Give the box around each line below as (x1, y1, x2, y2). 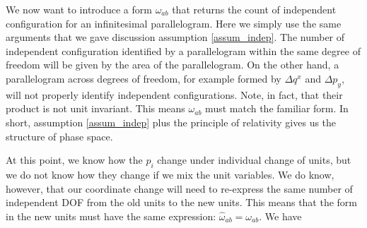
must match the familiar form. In (205, 101, 349, 116)
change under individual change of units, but (157, 152, 351, 167)
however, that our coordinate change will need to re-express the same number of (6, 181, 353, 196)
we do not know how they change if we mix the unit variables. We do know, (6, 167, 334, 181)
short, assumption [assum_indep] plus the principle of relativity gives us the (6, 114, 337, 129)
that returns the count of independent (172, 2, 337, 16)
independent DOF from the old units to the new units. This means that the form (6, 195, 358, 210)
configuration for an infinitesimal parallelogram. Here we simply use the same (6, 16, 342, 30)
